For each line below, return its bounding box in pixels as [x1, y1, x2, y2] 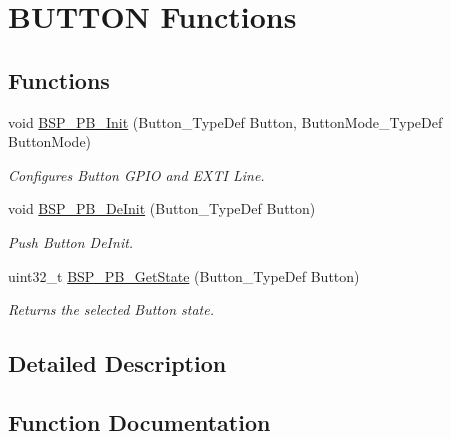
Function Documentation [8, 406, 271, 437]
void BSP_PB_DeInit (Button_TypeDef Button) [8, 198, 316, 219]
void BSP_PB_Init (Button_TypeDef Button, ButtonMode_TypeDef [8, 111, 443, 132]
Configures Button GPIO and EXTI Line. [8, 164, 265, 185]
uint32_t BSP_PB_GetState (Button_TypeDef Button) [8, 265, 360, 286]
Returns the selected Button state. [8, 299, 214, 320]
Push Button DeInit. [8, 231, 134, 252]
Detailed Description [8, 348, 227, 379]
